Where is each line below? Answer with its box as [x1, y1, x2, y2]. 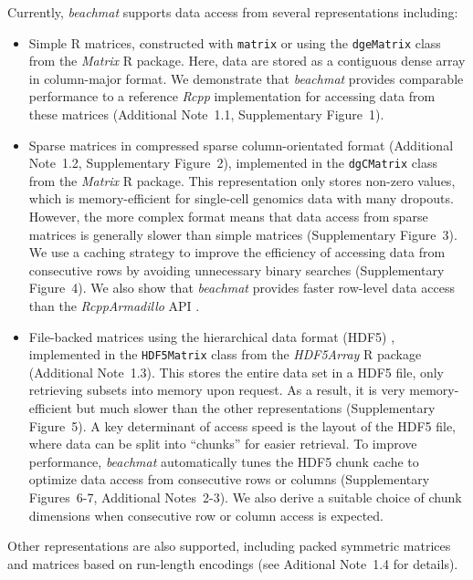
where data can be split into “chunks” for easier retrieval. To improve [28, 434, 417, 453]
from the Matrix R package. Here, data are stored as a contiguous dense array [28, 51, 466, 70]
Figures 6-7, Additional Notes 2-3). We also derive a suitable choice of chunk [28, 488, 462, 507]
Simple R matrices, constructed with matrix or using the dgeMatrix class [28, 33, 441, 52]
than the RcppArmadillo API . [28, 296, 200, 316]
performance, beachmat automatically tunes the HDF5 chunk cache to [28, 451, 419, 471]
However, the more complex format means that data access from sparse [28, 207, 428, 226]
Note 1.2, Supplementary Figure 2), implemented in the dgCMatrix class [28, 153, 437, 172]
